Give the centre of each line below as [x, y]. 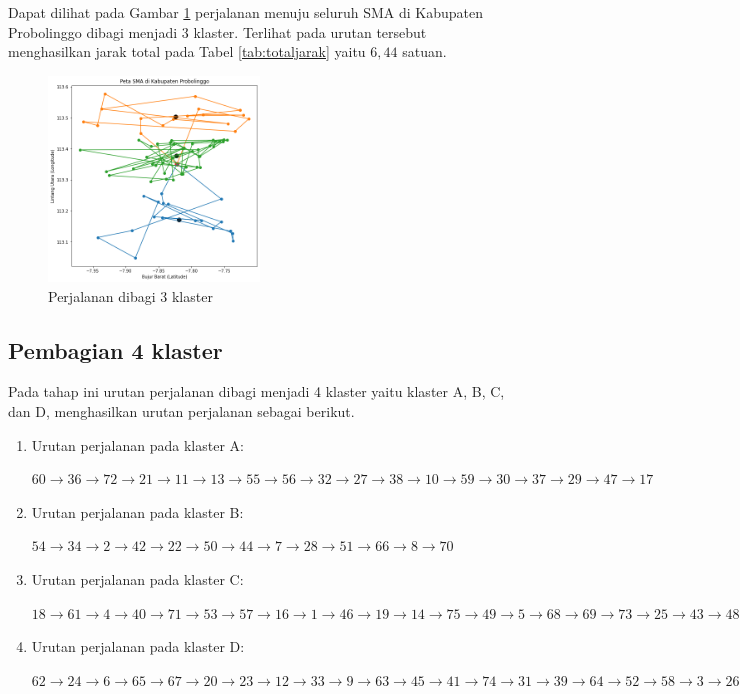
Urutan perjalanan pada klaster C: [137, 578]
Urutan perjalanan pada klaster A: [137, 444]
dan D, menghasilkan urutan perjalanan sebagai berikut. [181, 410]
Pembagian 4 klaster [115, 349]
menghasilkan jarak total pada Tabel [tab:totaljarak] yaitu [187, 51]
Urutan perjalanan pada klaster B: [137, 511]
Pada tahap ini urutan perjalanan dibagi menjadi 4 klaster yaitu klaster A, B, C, [256, 391]
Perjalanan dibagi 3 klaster [130, 295]
